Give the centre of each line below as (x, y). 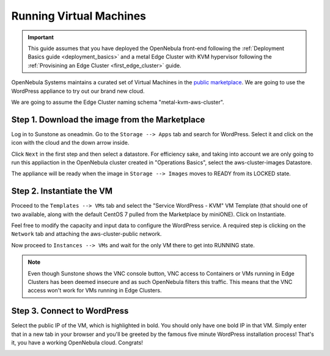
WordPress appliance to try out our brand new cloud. (78, 91)
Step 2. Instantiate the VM (62, 191)
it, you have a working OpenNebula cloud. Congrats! (77, 343)
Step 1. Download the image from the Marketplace (108, 119)
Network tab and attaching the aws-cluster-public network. (86, 234)
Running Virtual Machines (79, 16)
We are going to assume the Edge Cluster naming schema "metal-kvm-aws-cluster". (118, 102)
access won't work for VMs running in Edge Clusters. (95, 291)
